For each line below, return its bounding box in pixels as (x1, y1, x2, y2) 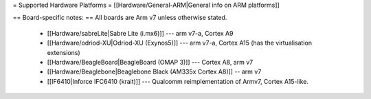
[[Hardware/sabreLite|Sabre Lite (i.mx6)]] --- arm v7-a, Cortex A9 (47, 29, 234, 37)
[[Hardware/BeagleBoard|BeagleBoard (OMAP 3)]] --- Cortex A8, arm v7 (47, 58, 254, 66)
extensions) (47, 48, 80, 56)
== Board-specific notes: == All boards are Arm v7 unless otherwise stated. (12, 14, 227, 22)
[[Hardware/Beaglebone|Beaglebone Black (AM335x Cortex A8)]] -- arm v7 (47, 67, 262, 76)
